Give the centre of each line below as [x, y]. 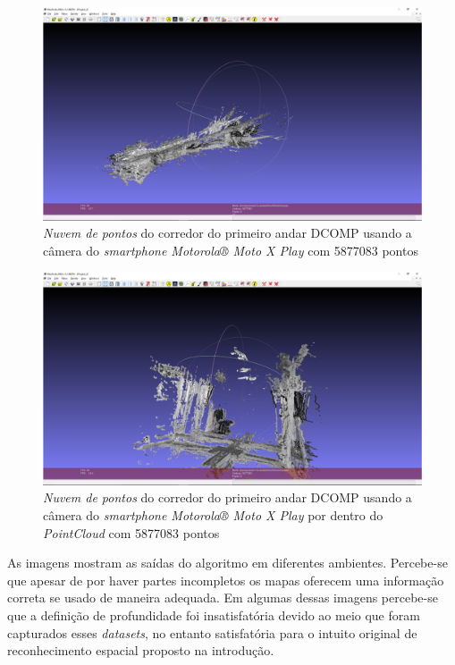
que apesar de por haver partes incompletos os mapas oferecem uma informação [226, 580]
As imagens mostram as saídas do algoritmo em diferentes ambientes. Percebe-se [227, 563]
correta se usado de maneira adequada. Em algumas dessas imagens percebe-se [223, 598]
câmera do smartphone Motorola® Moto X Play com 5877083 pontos [231, 250]
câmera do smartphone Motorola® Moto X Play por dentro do [213, 514]
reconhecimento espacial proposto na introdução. [141, 650]
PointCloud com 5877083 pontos [131, 532]
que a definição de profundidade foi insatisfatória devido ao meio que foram [214, 614]
